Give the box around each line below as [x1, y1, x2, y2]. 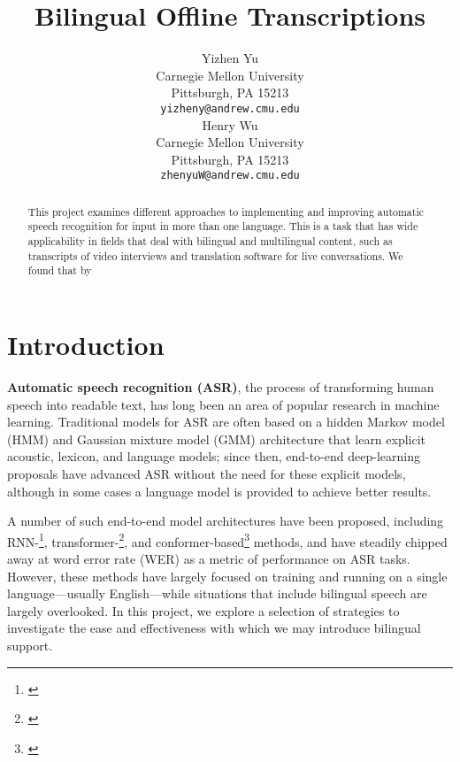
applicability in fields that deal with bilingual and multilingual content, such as [27, 234, 393, 249]
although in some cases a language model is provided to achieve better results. [7, 481, 432, 500]
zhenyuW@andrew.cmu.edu [160, 169, 300, 182]
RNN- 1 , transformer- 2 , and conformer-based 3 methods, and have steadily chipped [7, 529, 448, 550]
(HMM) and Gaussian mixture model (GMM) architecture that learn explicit [7, 429, 426, 448]
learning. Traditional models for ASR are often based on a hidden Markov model [7, 412, 445, 431]
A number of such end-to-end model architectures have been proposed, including [7, 512, 444, 530]
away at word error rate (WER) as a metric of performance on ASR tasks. [7, 550, 410, 568]
